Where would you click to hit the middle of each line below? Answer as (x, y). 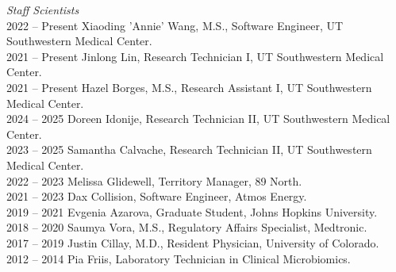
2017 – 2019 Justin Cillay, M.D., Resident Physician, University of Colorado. (193, 242)
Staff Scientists (43, 10)
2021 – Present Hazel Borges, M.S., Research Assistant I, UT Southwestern (189, 87)
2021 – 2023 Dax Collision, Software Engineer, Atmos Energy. (157, 196)
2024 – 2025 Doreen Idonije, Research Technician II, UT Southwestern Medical (198, 119)
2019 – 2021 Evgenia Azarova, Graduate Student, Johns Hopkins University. (192, 211)
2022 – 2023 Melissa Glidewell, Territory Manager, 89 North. (154, 180)
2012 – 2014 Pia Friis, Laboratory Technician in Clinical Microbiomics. (179, 258)
